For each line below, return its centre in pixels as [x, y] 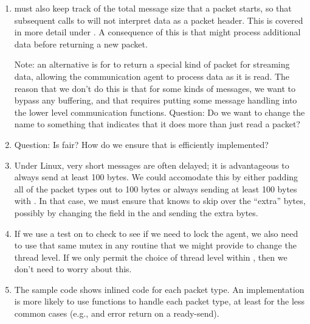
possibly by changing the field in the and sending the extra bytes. [136, 212]
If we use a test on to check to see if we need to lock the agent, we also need [156, 233]
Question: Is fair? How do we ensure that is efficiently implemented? [141, 144]
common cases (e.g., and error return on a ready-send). [117, 313]
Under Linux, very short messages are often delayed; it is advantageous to [152, 165]
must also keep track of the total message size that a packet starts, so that [153, 8]
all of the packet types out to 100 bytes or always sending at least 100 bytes [156, 188]
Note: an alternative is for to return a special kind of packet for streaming [152, 64]
